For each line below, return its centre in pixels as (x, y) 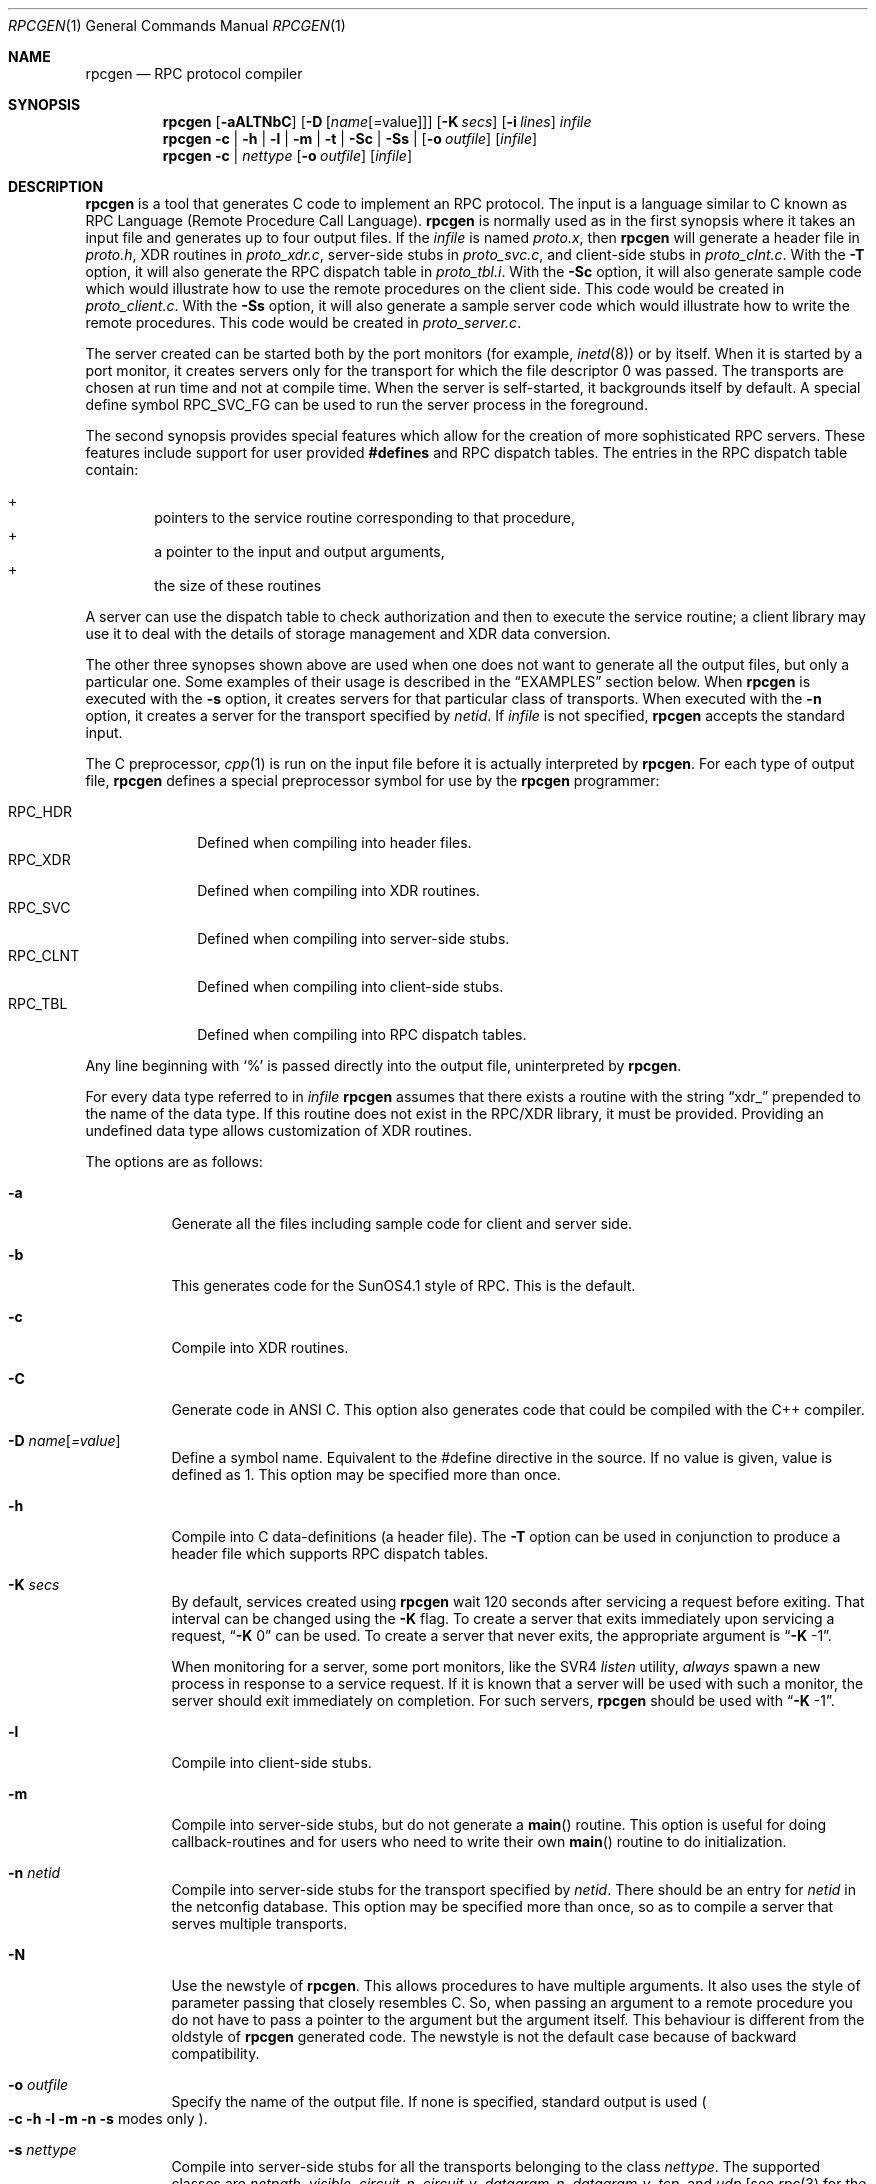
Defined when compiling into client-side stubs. (350, 986)
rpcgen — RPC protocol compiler (194, 73)
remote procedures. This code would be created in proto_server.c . (303, 322)
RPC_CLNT (44, 955)
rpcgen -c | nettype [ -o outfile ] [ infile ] (287, 155)
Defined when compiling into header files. (334, 842)
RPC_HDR (40, 811)
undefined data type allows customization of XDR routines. (279, 1130)
